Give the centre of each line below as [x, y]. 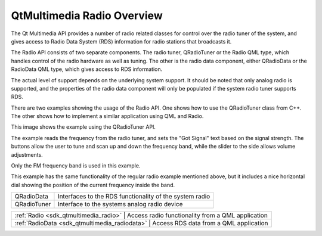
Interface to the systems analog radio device [120, 204]
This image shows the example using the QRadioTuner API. [83, 127]
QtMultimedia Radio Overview [87, 15]
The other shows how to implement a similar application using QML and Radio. [107, 116]
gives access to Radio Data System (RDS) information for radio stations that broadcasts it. [121, 41]
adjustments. [27, 154]
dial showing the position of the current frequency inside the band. [93, 185]
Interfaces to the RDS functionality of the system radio [134, 197]
